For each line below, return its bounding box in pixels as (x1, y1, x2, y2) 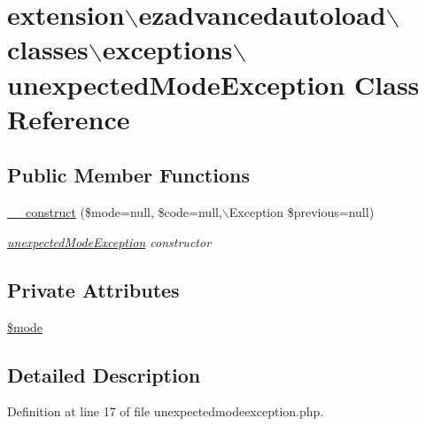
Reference (7, 100, 130, 136)
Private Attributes (7, 275, 180, 303)
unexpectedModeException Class (7, 66, 420, 102)
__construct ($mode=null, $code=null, (7, 203, 222, 221)
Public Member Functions (7, 161, 250, 189)
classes (7, 31, 89, 67)
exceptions (102, 31, 233, 67)
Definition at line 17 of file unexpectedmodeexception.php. (7, 402, 324, 421)
